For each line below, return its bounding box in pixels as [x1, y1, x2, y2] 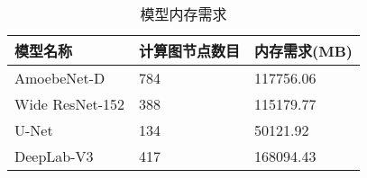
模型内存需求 [140, 4, 227, 24]
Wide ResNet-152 [14, 93, 125, 114]
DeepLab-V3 [14, 146, 94, 166]
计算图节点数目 [139, 40, 241, 61]
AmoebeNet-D [14, 67, 106, 88]
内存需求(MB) [254, 40, 353, 61]
